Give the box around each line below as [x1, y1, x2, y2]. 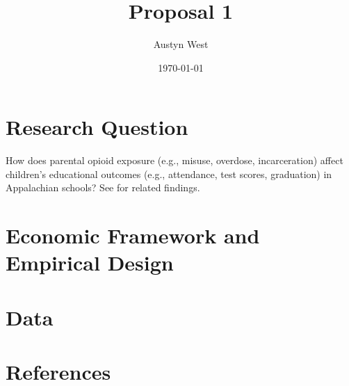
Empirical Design [6, 248, 174, 277]
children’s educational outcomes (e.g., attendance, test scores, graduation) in [6, 166, 332, 181]
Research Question [6, 113, 188, 141]
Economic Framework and [6, 221, 260, 250]
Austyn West [153, 37, 209, 51]
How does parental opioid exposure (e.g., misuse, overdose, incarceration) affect [6, 153, 343, 168]
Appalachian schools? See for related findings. [6, 180, 200, 195]
